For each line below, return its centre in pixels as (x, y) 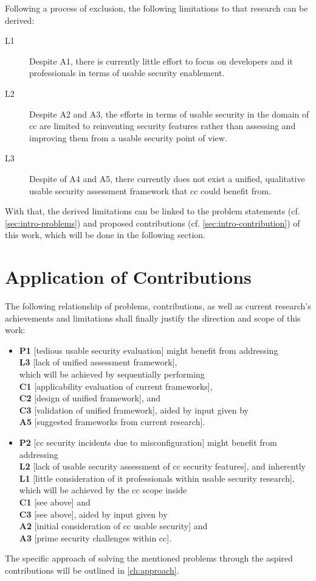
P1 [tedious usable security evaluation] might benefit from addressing (149, 350)
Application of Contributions (128, 277)
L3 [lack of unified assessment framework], (98, 362)
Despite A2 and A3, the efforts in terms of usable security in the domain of (169, 114)
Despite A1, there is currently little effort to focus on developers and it (161, 61)
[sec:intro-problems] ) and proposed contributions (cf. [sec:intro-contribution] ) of (153, 223)
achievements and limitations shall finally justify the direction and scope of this (153, 318)
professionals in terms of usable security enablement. (127, 73)
